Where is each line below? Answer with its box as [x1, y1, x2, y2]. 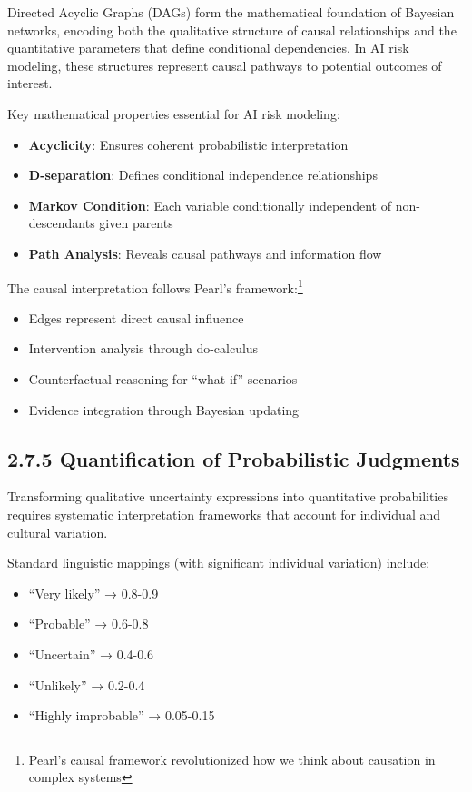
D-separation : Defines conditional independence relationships [28, 165, 378, 184]
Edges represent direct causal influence [28, 308, 244, 327]
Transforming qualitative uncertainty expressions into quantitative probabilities [7, 487, 448, 506]
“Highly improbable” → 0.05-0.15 [28, 706, 215, 725]
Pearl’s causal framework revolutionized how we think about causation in [28, 749, 436, 768]
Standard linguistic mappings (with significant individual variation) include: [7, 553, 430, 572]
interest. [7, 74, 53, 93]
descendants [28, 213, 95, 233]
